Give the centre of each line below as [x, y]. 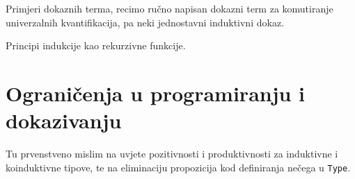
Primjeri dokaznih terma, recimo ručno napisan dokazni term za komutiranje [169, 8]
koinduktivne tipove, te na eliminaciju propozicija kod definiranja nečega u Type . [178, 167]
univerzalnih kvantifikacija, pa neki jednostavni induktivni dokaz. [145, 22]
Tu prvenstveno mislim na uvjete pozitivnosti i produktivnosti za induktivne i [172, 154]
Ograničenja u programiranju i [156, 93]
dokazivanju [64, 120]
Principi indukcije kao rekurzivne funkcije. [96, 45]
